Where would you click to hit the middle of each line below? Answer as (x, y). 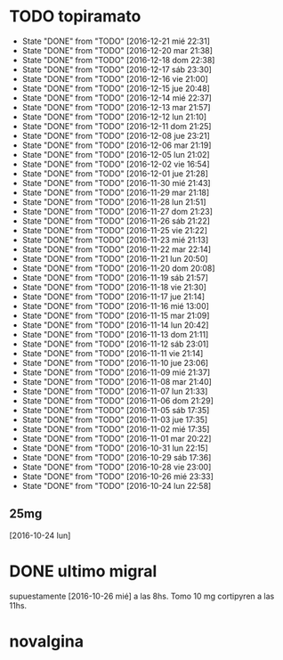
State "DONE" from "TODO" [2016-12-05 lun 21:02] (116, 154)
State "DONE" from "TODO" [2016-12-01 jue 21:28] (115, 173)
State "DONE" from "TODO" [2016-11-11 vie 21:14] (113, 353)
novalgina (47, 641)
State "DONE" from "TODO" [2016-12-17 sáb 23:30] (117, 69)
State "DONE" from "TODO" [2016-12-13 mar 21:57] (116, 107)
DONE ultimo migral (83, 571)
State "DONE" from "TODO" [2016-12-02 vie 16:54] (116, 164)
